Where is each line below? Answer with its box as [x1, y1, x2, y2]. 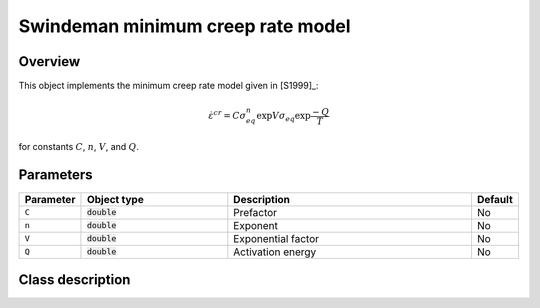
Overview [18, 53, 81, 70]
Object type [86, 192, 144, 206]
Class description [18, 271, 131, 288]
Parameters [18, 166, 93, 184]
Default [476, 192, 514, 206]
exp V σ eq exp [256, 110, 311, 124]
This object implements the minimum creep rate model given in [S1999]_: [18, 80, 319, 92]
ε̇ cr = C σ [208, 108, 247, 122]
